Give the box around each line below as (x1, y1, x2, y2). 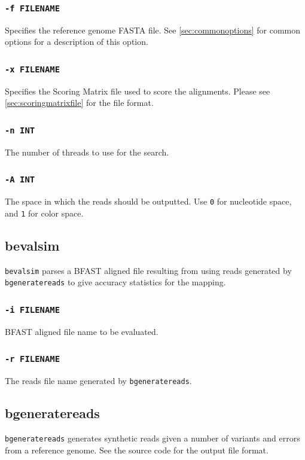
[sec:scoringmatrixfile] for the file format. (5, 96, 154, 109)
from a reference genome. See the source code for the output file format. (5, 443, 269, 456)
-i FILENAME (5, 304, 60, 315)
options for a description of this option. (5, 35, 148, 48)
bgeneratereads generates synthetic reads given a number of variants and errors (5, 431, 300, 444)
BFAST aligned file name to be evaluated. (5, 325, 158, 337)
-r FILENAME (5, 354, 60, 364)
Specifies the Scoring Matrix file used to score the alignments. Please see (5, 84, 270, 97)
